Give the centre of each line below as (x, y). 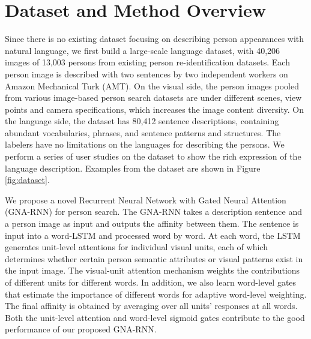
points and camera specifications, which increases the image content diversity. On (154, 109)
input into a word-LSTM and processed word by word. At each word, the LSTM (153, 235)
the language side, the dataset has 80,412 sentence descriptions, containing (142, 121)
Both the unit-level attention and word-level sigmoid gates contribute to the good (155, 317)
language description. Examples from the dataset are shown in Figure (133, 168)
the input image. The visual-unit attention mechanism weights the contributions (152, 270)
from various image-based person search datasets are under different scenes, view (153, 97)
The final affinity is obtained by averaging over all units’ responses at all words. (151, 306)
